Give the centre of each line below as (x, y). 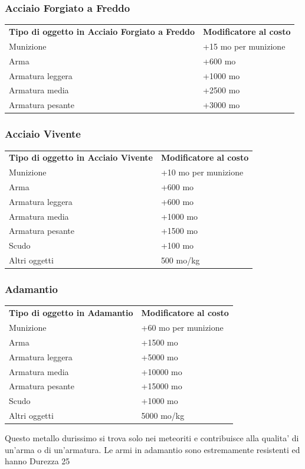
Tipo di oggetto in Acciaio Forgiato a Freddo (102, 31)
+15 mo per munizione (244, 46)
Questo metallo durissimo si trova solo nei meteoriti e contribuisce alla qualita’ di (152, 438)
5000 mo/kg (163, 416)
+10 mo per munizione (202, 172)
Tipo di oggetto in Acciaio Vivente (81, 157)
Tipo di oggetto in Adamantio (71, 313)
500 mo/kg (180, 260)
